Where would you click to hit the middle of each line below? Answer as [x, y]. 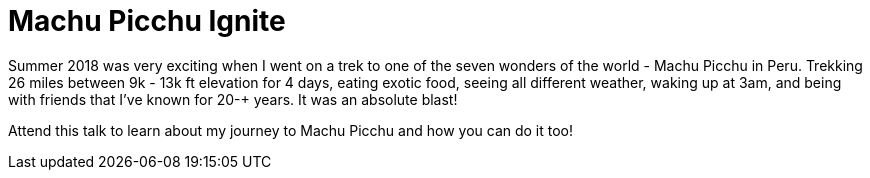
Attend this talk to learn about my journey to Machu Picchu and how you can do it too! [291, 130]
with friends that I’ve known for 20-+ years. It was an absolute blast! [233, 99]
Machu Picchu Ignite [147, 21]
